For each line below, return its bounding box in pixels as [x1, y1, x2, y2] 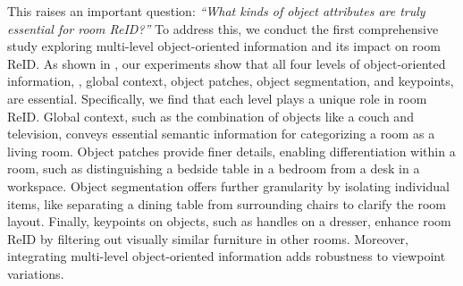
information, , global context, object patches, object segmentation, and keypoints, [7, 71, 454, 90]
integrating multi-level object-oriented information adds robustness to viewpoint [7, 247, 446, 265]
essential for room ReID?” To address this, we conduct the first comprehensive [7, 19, 439, 38]
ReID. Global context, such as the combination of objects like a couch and [7, 106, 414, 125]
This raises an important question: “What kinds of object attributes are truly [7, 2, 425, 20]
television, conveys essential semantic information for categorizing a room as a [7, 124, 435, 143]
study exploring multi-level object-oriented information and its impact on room [7, 37, 441, 55]
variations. [7, 264, 64, 282]
